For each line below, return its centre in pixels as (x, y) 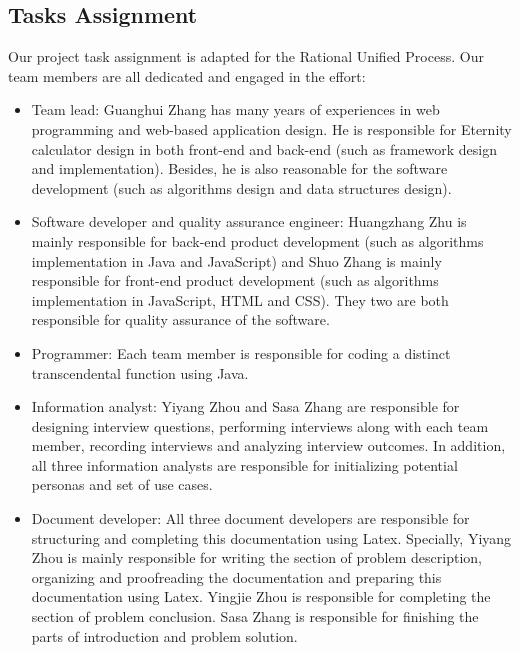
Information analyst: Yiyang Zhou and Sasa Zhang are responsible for (245, 406)
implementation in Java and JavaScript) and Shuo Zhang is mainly (236, 260)
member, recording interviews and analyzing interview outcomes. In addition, (268, 445)
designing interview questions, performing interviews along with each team (260, 425)
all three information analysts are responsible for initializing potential (244, 464)
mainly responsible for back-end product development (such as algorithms (257, 240)
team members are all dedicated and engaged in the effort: (187, 75)
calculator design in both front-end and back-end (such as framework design (264, 148)
